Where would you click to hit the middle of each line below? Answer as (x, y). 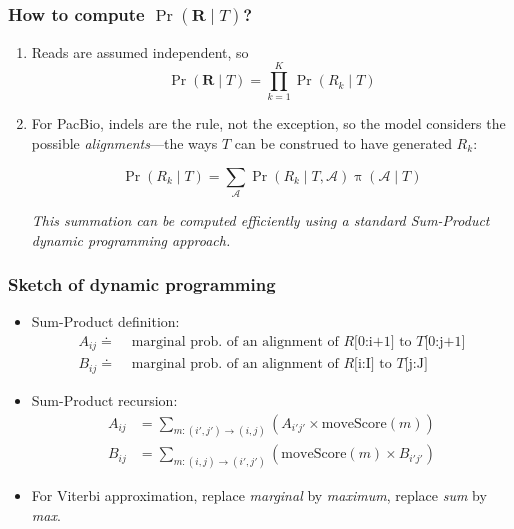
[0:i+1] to (383, 341)
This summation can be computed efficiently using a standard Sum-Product (260, 219)
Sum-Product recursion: (104, 399)
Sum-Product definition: (105, 321)
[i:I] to (373, 364)
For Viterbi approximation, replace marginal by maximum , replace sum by (259, 495)
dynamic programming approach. (131, 239)
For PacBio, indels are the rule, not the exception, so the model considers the (268, 123)
